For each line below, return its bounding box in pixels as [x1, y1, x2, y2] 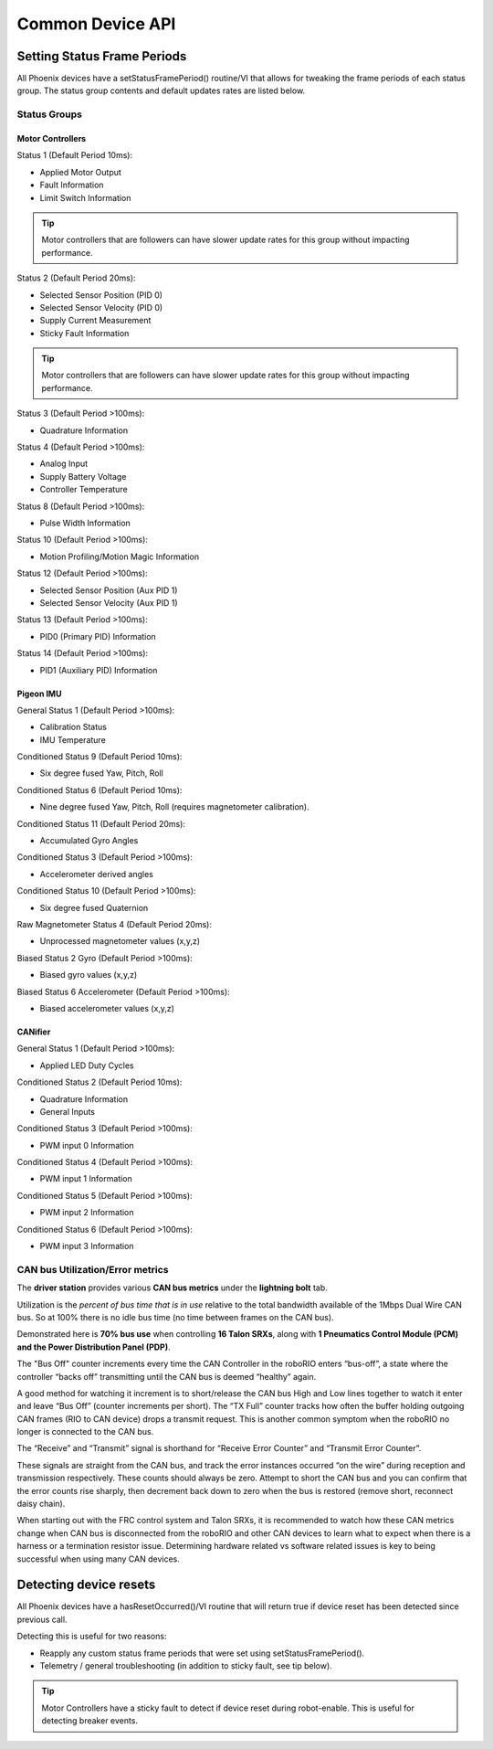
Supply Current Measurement [39, 315, 152, 326]
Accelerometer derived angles [39, 868, 154, 879]
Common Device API [16, 14, 176, 34]
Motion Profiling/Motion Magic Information [39, 551, 200, 562]
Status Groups [16, 108, 82, 121]
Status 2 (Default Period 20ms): [16, 272, 136, 283]
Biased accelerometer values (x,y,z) [39, 1002, 175, 1013]
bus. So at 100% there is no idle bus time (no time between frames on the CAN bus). [16, 1311, 334, 1322]
